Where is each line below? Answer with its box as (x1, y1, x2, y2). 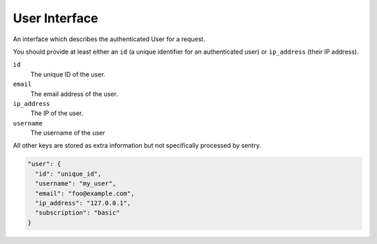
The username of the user (30, 129, 105, 137)
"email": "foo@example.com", (35, 189, 135, 197)
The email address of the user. (30, 89, 119, 98)
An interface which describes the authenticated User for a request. (13, 35, 205, 43)
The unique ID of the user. (30, 70, 105, 78)
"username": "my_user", (35, 180, 117, 188)
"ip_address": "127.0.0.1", (35, 199, 131, 207)
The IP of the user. (30, 109, 84, 118)
